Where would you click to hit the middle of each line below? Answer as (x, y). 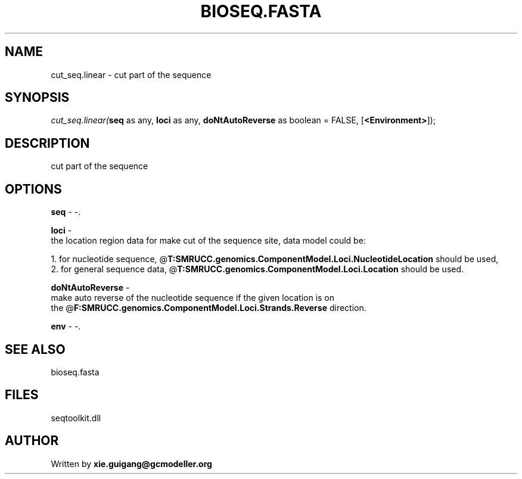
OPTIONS (33, 189)
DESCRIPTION (47, 143)
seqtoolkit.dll (76, 418)
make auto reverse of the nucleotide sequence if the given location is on (193, 298)
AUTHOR (32, 441)
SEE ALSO (35, 349)
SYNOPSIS (37, 98)
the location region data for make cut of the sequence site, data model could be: (208, 241)
